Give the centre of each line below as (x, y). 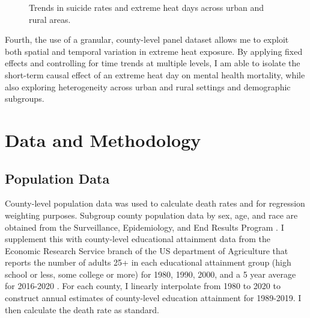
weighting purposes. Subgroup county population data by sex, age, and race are (151, 215)
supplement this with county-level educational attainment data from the (138, 239)
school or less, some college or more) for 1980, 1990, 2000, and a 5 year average (150, 274)
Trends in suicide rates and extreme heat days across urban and (147, 7)
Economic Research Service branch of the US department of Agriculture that (147, 250)
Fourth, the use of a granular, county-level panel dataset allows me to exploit (147, 39)
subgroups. (25, 98)
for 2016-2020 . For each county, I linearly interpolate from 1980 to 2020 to (143, 286)
